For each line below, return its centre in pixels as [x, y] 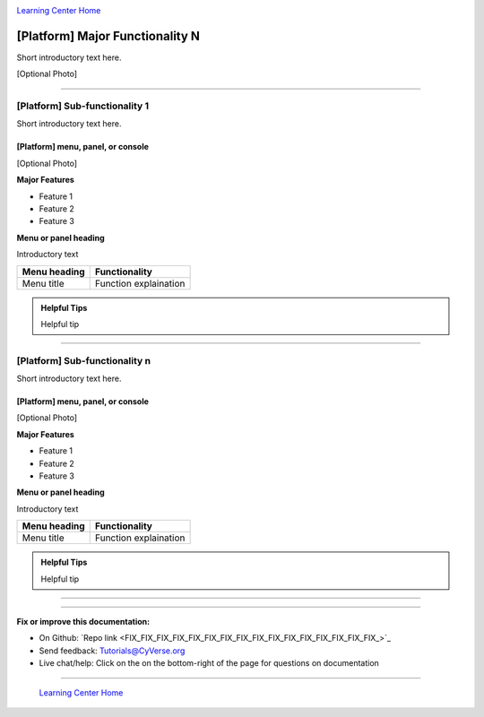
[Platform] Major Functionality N [108, 36]
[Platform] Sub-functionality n [84, 360]
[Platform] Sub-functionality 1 [83, 106]
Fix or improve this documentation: [83, 622]
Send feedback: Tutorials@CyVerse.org [112, 651]
